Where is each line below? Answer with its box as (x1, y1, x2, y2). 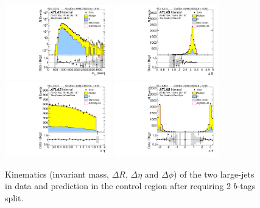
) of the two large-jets (174, 167, 255, 180)
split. (5, 192, 24, 204)
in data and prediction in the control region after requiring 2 (5, 179, 231, 192)
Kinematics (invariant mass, (5, 167, 109, 180)
